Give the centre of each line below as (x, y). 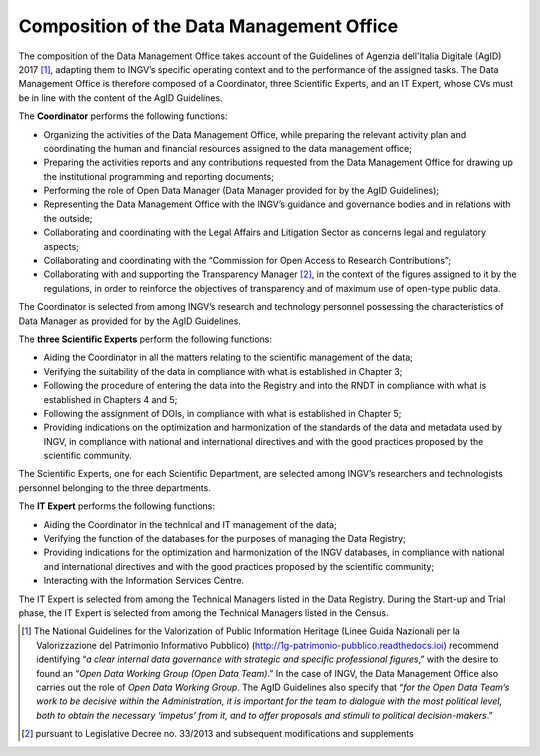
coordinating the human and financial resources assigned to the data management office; (227, 148)
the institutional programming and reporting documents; (159, 176)
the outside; (68, 218)
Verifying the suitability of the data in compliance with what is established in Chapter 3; (223, 371)
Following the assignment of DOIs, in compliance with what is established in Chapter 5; (222, 413)
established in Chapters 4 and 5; (110, 399)
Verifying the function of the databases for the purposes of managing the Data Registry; (225, 539)
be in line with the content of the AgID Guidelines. (121, 97)
